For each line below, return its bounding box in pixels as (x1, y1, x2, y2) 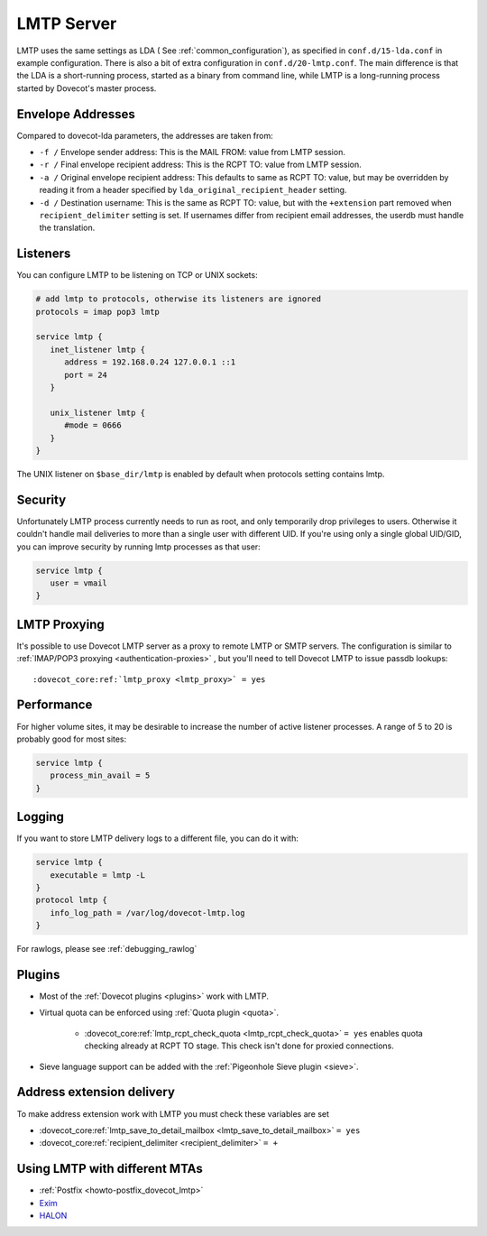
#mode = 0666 (64, 420, 122, 430)
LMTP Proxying (16, 616, 105, 632)
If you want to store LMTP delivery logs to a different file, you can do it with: (16, 833, 299, 844)
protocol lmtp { (35, 895, 108, 906)
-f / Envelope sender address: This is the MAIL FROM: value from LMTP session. (39, 147, 346, 158)
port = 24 (64, 370, 108, 380)
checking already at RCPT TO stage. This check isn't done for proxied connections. (84, 1040, 394, 1051)
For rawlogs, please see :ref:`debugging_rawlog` (16, 944, 198, 955)
